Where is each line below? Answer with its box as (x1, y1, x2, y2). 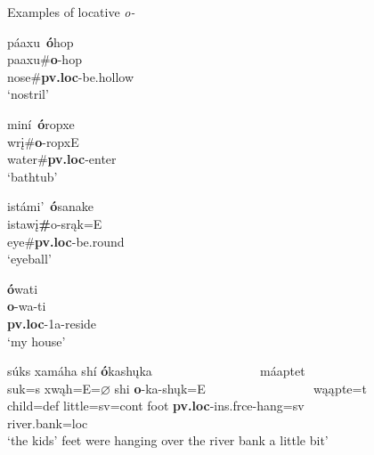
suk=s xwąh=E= (7, 378, 101, 397)
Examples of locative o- (7, 3, 135, 20)
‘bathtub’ (7, 167, 58, 185)
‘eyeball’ (7, 249, 52, 268)
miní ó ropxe (7, 114, 75, 133)
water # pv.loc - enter (7, 150, 117, 168)
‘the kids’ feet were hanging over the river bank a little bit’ (7, 431, 329, 450)
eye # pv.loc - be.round (7, 232, 125, 250)
